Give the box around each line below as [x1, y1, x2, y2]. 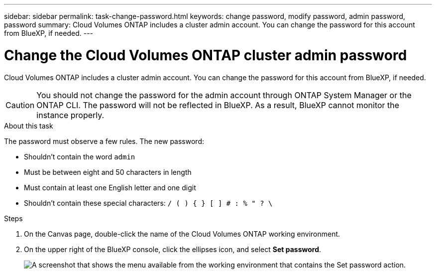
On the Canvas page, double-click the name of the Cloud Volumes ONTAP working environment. [24, 229, 340, 238]
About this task [4, 121, 53, 130]
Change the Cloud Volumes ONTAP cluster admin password [4, 46, 407, 64]
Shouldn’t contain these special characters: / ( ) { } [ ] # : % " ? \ [24, 198, 273, 207]
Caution [5, 100, 35, 110]
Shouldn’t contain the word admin [24, 152, 135, 161]
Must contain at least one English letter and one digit [24, 183, 196, 192]
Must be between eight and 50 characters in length [24, 167, 192, 176]
